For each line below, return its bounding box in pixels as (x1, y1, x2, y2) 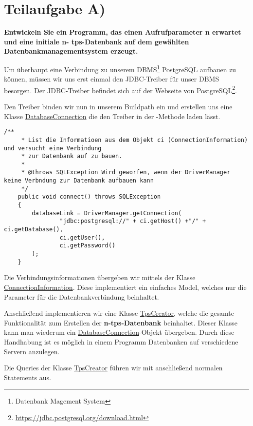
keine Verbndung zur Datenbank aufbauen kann (4, 177, 154, 184)
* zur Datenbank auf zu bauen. (21, 153, 123, 160)
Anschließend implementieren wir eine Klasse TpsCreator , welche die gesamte (4, 308, 234, 318)
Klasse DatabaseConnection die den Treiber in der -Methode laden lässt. (4, 111, 220, 121)
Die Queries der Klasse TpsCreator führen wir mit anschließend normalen (4, 363, 223, 373)
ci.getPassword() (59, 242, 116, 249)
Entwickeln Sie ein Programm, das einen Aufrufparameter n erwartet (4, 27, 241, 37)
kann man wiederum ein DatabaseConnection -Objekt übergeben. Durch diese (4, 327, 235, 337)
